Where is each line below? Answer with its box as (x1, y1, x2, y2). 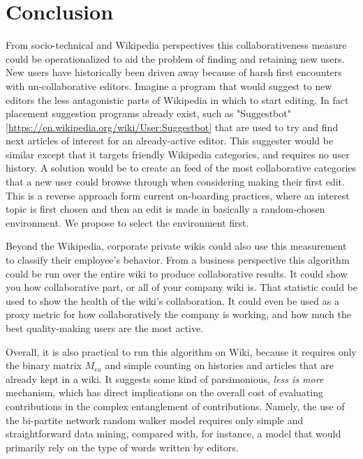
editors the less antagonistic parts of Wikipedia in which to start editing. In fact (6, 92, 349, 107)
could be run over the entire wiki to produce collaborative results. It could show (6, 266, 348, 280)
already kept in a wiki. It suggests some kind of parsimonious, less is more (6, 371, 324, 386)
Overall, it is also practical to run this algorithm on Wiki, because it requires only (6, 344, 357, 359)
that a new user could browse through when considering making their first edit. (6, 174, 345, 189)
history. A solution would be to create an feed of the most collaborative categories (6, 160, 357, 175)
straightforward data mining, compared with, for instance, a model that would (6, 426, 341, 441)
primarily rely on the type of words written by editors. (6, 439, 239, 454)
